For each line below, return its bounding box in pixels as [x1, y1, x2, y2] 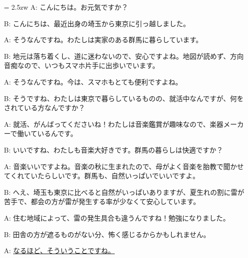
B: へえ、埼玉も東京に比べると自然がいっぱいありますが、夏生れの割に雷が [4, 187, 245, 197]
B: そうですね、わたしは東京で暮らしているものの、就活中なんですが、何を [4, 93, 244, 103]
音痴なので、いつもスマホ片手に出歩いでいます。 [4, 60, 159, 70]
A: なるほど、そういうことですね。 [4, 245, 115, 256]
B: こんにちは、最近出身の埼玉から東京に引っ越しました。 [4, 18, 190, 28]
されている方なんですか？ [4, 103, 85, 113]
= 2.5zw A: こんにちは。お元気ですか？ [4, 2, 128, 12]
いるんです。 [37, 128, 77, 138]
